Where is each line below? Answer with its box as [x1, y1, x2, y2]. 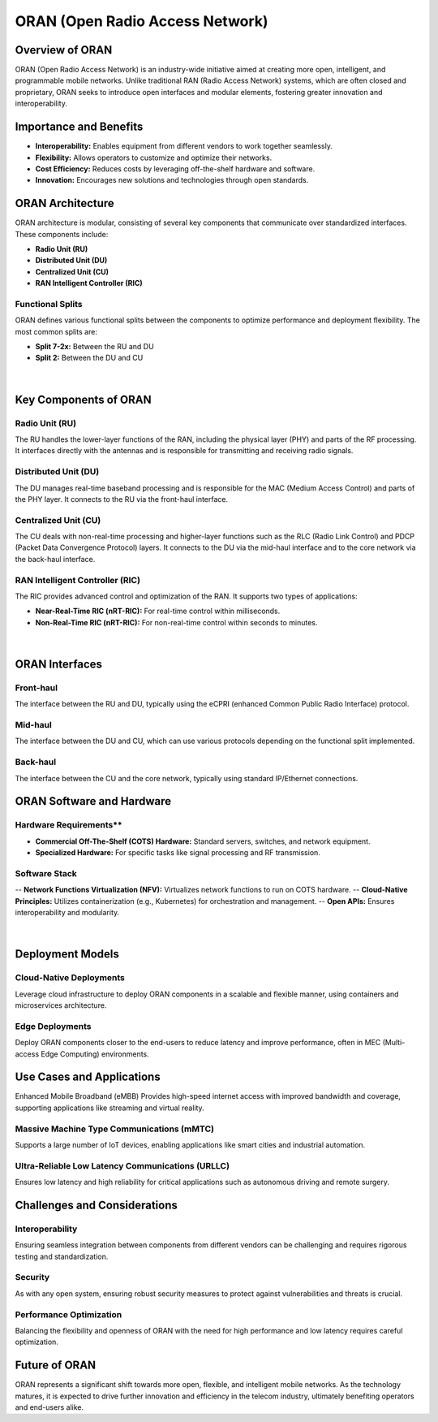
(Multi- [382, 1038, 406, 1048]
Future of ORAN [15, 1359, 97, 1372]
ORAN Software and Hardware [15, 794, 172, 808]
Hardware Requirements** [15, 819, 122, 831]
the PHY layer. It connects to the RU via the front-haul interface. [15, 494, 229, 504]
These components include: [15, 229, 109, 239]
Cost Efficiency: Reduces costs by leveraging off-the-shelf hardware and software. [35, 163, 316, 174]
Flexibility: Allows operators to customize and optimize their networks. [35, 153, 273, 162]
